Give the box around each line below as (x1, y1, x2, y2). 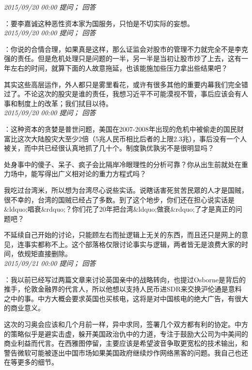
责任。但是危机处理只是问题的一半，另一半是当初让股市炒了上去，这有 (17, 53, 241, 63)
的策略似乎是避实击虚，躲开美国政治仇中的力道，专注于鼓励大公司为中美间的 (4, 328, 248, 339)
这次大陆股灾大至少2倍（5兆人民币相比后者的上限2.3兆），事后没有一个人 (17, 133, 247, 143)
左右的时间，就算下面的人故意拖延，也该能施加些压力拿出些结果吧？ (10, 62, 228, 73)
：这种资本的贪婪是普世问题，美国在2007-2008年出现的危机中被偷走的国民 (4, 123, 237, 134)
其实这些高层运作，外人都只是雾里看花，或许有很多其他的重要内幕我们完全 (4, 79, 241, 89)
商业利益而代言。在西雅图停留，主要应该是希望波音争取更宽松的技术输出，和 (4, 338, 248, 348)
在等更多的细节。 (4, 357, 58, 367)
